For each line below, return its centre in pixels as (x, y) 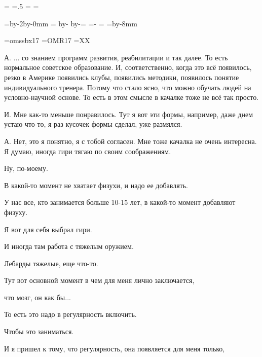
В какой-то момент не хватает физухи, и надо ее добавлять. (96, 185)
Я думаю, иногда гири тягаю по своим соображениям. (88, 151)
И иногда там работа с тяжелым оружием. (69, 246)
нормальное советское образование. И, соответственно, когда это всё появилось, (128, 67)
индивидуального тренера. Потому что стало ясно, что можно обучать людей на (128, 87)
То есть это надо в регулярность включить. (70, 314)
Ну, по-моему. (26, 168)
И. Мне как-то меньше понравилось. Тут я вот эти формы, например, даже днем (129, 114)
